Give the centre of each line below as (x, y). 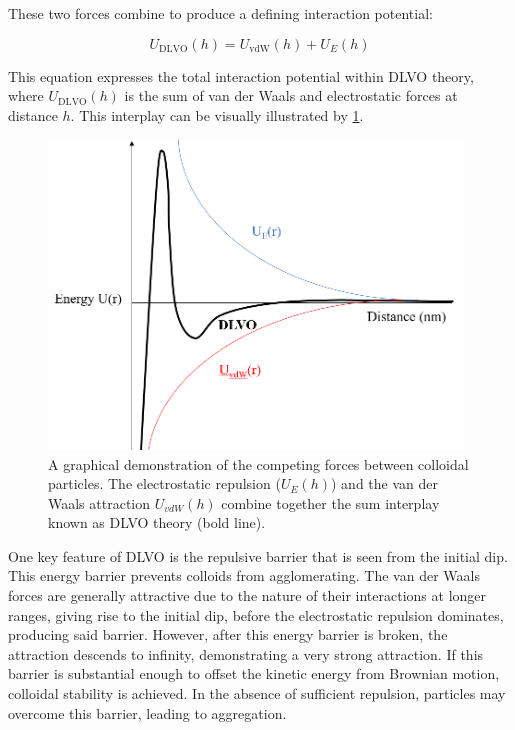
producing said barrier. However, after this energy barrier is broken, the (228, 634)
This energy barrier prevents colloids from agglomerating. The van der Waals (244, 575)
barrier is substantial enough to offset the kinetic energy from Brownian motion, (254, 673)
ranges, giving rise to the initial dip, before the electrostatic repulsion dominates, (256, 614)
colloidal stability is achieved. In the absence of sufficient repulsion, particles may (257, 693)
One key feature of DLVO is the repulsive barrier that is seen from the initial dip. (258, 555)
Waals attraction (99, 502)
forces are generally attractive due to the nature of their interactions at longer (247, 595)
